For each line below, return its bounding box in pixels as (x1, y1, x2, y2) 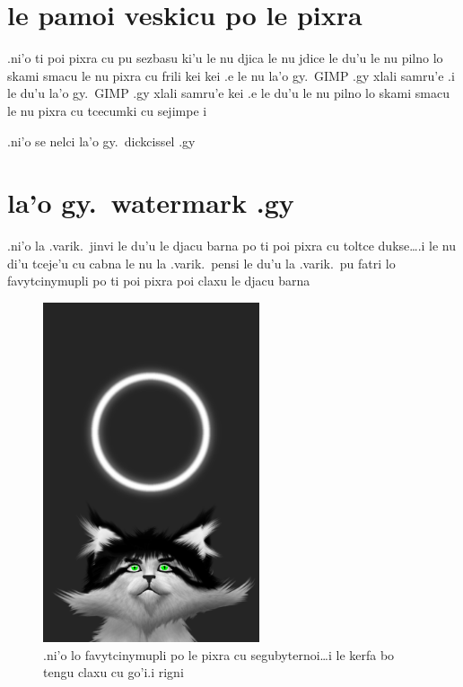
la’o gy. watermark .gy (7, 184, 294, 221)
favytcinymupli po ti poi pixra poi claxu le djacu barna (7, 271, 310, 290)
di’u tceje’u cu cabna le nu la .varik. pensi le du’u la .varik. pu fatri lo (7, 253, 396, 272)
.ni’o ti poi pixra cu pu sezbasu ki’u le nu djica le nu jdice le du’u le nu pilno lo (7, 48, 443, 67)
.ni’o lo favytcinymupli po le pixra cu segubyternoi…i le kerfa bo (43, 645, 395, 664)
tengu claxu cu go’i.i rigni (43, 663, 184, 682)
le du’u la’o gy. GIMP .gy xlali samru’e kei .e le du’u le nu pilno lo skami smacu (7, 84, 450, 102)
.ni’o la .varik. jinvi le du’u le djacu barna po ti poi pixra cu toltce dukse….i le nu (7, 236, 457, 255)
